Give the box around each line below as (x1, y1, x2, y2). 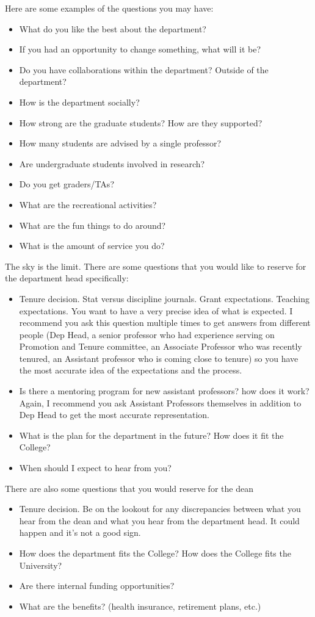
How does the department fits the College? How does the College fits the (19, 547, 291, 559)
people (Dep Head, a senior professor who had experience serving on (19, 328, 275, 341)
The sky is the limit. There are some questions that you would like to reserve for (5, 259, 306, 272)
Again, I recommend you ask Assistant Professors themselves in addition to (19, 396, 302, 409)
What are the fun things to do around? (19, 218, 166, 231)
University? (19, 558, 62, 571)
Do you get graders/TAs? (19, 178, 114, 190)
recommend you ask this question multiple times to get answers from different (19, 316, 311, 329)
